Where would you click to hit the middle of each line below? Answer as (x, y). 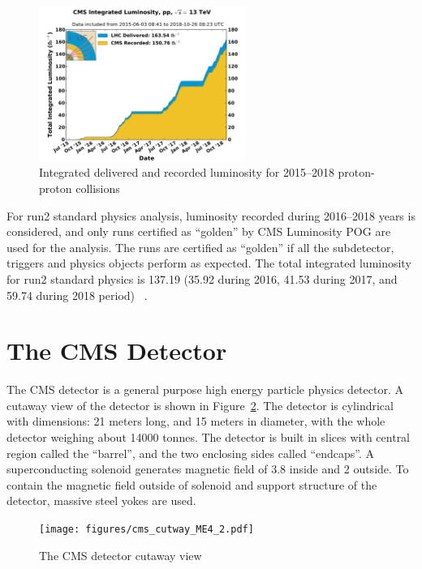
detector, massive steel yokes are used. (101, 501)
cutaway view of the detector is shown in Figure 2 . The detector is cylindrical (200, 405)
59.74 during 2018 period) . (77, 295)
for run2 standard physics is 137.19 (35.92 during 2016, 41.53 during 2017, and (202, 278)
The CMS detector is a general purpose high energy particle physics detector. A (205, 389)
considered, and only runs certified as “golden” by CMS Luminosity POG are (199, 231)
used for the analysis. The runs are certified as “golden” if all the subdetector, (200, 247)
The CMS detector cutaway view (121, 555)
